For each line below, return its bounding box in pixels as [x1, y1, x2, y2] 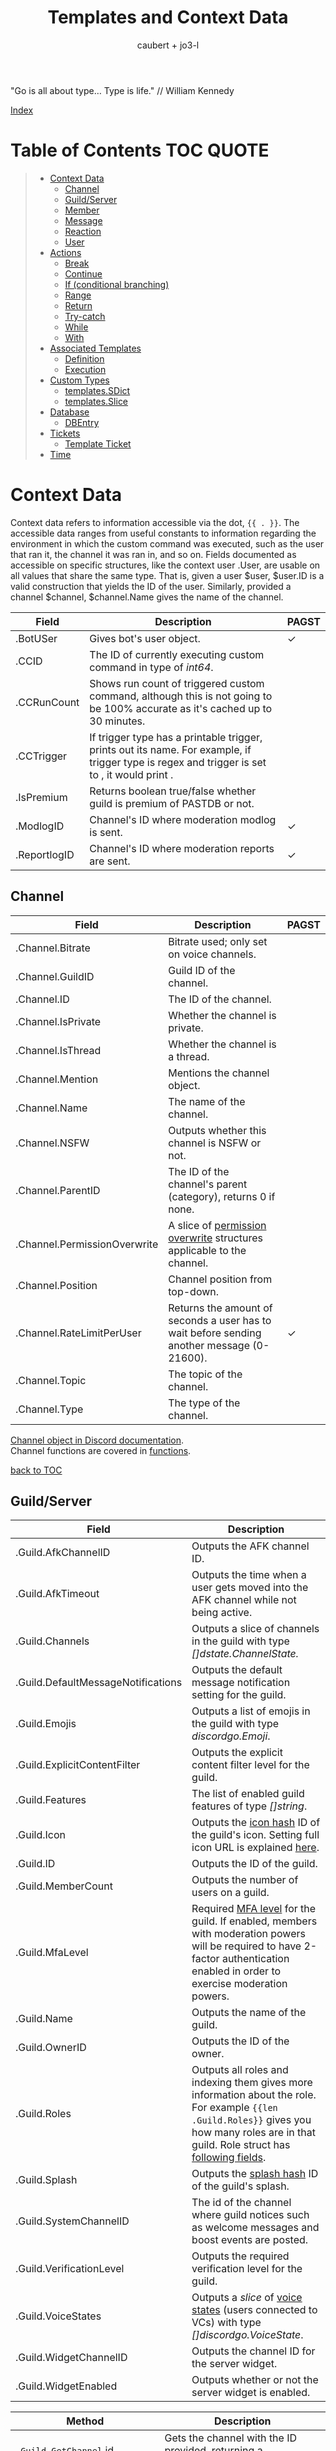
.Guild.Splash [15, 2173, 78, 2187]
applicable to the [168, 1243, 247, 1257]
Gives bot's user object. [89, 631, 201, 645]
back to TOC [10, 1464, 63, 1476]
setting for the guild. [191, 1688, 287, 1702]
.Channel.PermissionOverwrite [15, 1237, 159, 1251]
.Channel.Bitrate [15, 941, 91, 955]
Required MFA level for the [191, 1902, 317, 1916]
